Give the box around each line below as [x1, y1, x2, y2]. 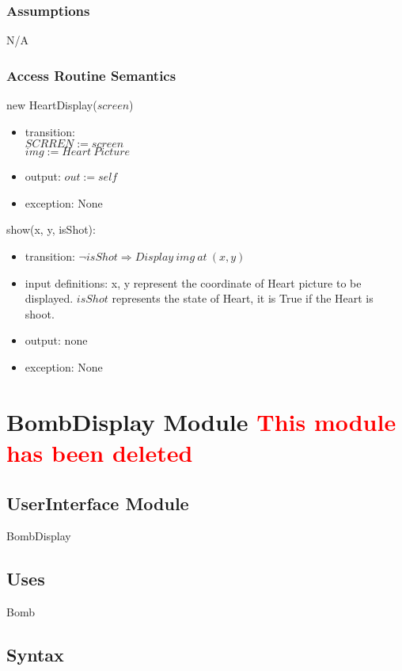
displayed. [25, 290, 74, 307]
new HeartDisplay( [6, 97, 97, 113]
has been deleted [6, 436, 193, 468]
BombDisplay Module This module [6, 405, 396, 437]
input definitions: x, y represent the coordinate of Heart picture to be [25, 274, 362, 291]
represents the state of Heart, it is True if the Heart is [112, 290, 374, 307]
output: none [25, 332, 88, 349]
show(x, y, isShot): [6, 221, 96, 238]
